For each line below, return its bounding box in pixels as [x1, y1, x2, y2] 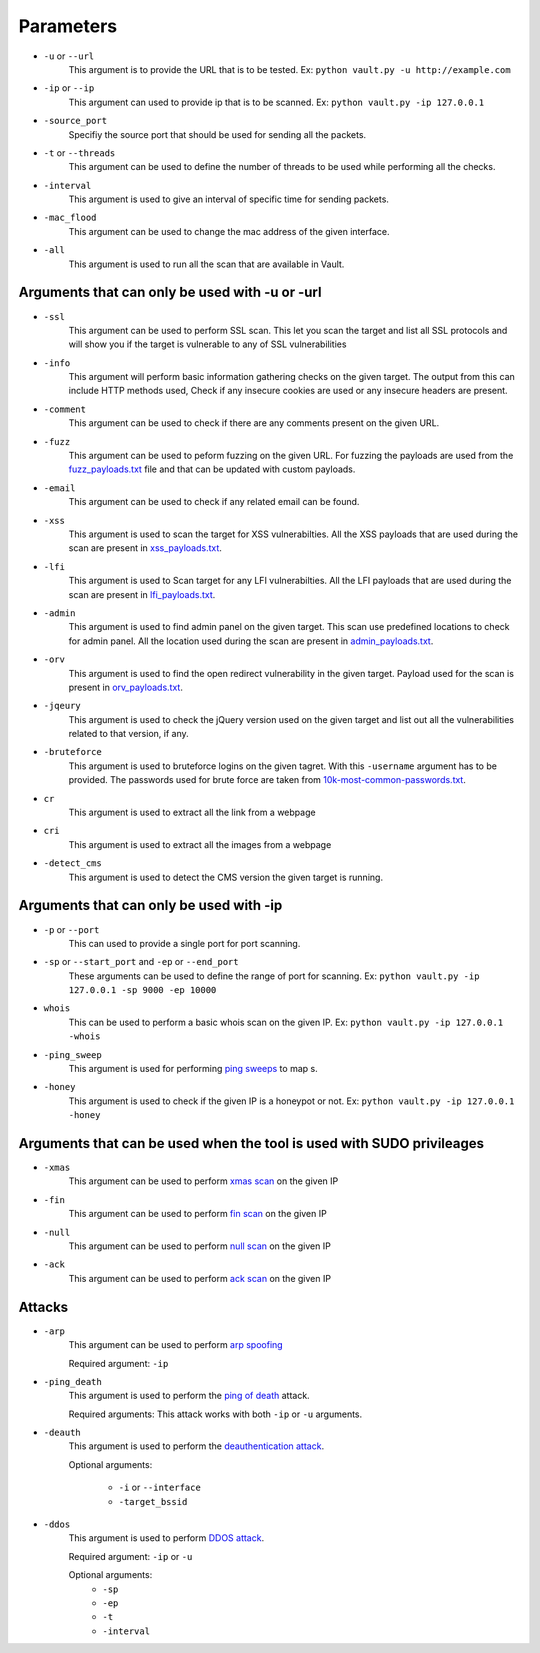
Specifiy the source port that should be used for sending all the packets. [68, 128, 367, 140]
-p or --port [43, 923, 100, 935]
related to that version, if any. [68, 728, 189, 740]
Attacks [18, 1298, 69, 1315]
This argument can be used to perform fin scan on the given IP [68, 1208, 327, 1220]
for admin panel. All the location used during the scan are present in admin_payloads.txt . [68, 635, 434, 647]
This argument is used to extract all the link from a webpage [68, 806, 316, 819]
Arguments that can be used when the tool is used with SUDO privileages [18, 1135, 485, 1152]
